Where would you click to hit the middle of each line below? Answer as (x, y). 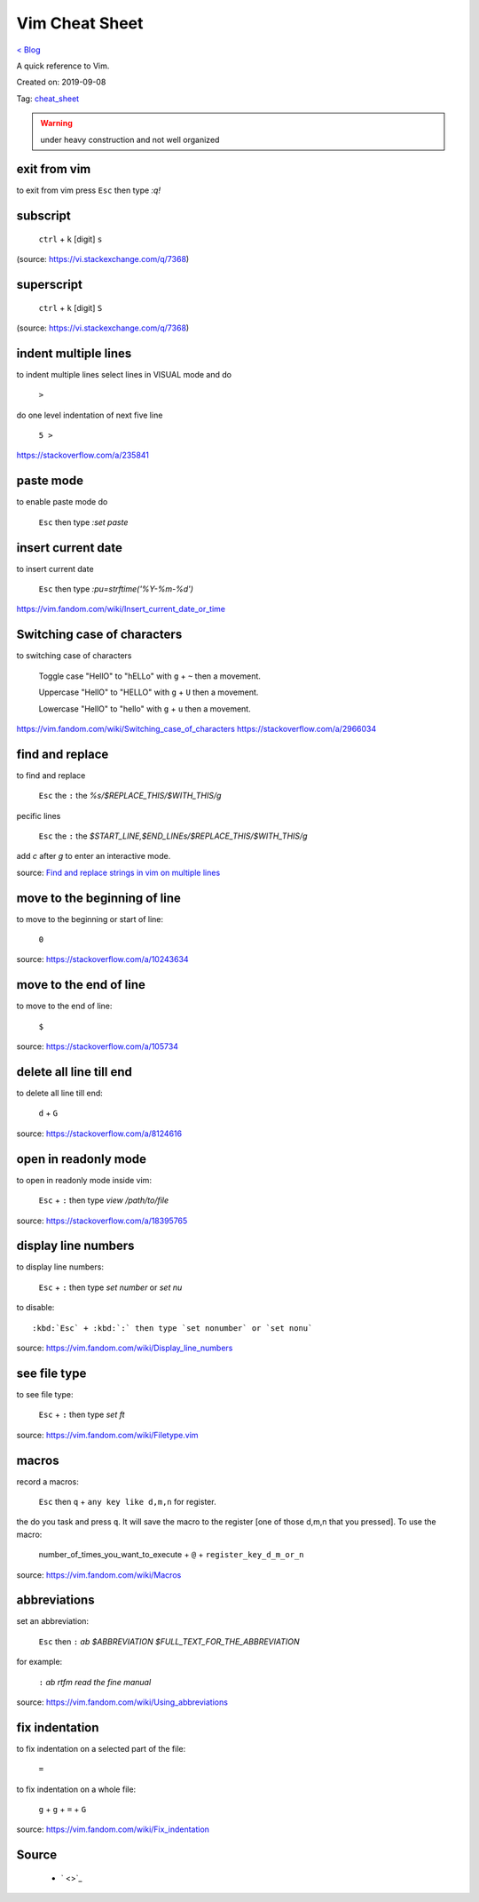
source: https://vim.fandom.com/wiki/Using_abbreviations (122, 1702)
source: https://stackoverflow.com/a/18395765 (102, 1221)
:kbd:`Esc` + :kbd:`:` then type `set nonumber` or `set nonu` (173, 1328)
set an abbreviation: (52, 1621)
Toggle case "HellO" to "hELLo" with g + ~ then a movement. (150, 676)
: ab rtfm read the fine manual (95, 1682)
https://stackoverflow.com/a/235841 (83, 455)
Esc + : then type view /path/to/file (104, 1200)
